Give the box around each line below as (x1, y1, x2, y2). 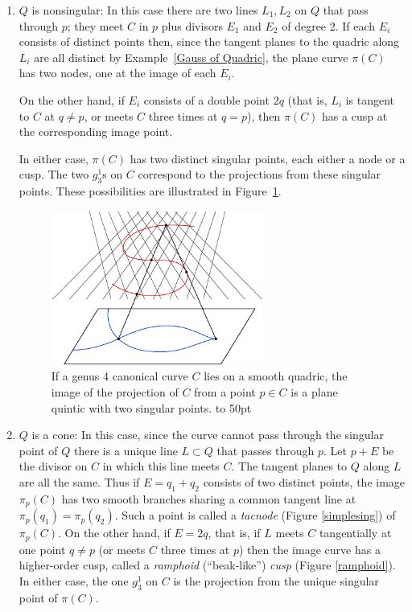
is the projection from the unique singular (173, 572, 379, 589)
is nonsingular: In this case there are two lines (31, 2, 258, 18)
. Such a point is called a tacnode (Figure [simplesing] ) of (114, 507, 396, 524)
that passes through (216, 442, 315, 458)
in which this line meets (102, 458, 220, 474)
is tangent (345, 91, 395, 108)
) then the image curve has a (239, 540, 381, 557)
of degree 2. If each (282, 17, 376, 34)
